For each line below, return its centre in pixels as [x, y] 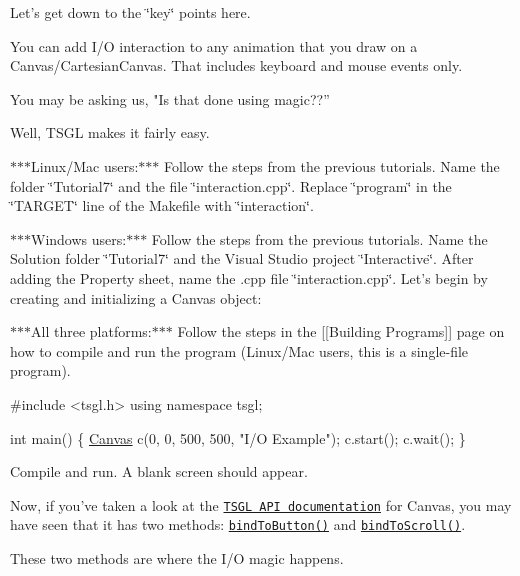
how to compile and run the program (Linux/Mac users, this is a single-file [239, 350]
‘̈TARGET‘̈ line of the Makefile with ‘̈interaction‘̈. [162, 205]
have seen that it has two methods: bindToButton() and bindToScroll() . [238, 524]
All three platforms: [91, 331]
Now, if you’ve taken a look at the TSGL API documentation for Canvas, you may [261, 504]
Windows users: [79, 238]
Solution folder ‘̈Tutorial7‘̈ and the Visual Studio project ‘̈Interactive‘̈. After [242, 258]
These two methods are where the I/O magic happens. [177, 558]
